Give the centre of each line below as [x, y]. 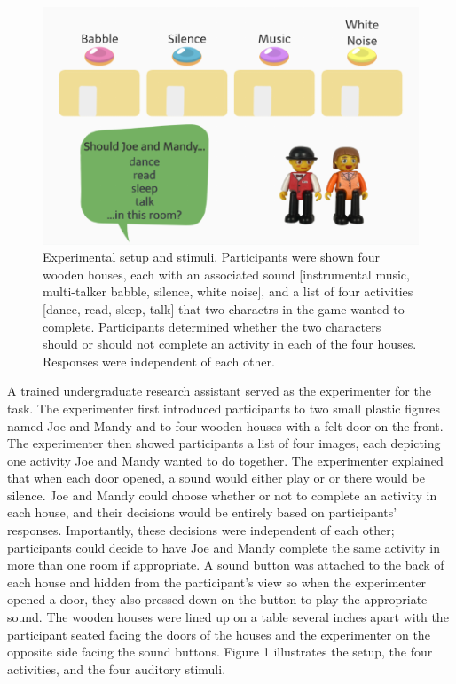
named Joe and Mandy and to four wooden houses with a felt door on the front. [225, 425]
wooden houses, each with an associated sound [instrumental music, [226, 274]
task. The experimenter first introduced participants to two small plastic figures [224, 408]
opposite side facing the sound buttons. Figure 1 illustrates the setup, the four [220, 652]
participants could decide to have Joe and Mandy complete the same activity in [224, 547]
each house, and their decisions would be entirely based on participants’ [202, 512]
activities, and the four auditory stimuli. [117, 668]
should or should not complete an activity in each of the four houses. [230, 344]
